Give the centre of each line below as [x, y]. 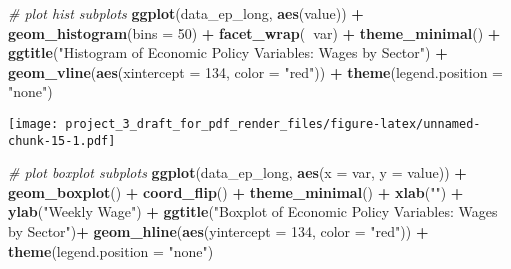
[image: [33, 123]
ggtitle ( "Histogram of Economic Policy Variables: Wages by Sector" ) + [228, 52]
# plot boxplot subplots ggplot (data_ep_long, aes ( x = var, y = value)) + [237, 172]
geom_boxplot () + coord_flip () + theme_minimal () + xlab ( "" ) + [236, 191]
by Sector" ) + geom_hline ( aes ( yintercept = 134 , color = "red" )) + [218, 231]
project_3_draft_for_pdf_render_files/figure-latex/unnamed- [273, 123]
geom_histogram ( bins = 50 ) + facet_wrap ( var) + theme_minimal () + [254, 32]
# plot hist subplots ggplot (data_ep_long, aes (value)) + [186, 13]
